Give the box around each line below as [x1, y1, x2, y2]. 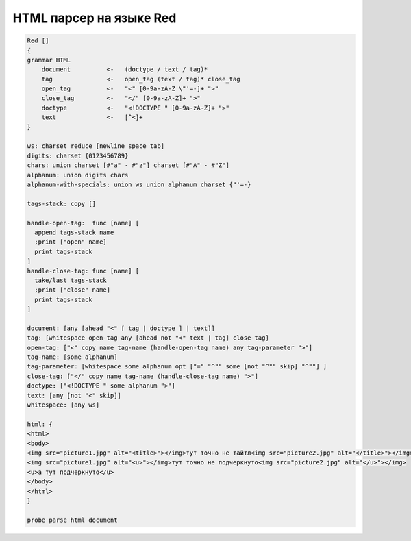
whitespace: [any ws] [27, 401, 100, 409]
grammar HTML [27, 55, 71, 64]
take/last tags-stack [34, 276, 108, 284]
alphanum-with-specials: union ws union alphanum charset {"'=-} [27, 181, 251, 188]
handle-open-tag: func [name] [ [27, 219, 140, 227]
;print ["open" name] [34, 238, 108, 246]
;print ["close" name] [34, 286, 111, 294]
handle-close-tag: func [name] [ [27, 267, 140, 275]
